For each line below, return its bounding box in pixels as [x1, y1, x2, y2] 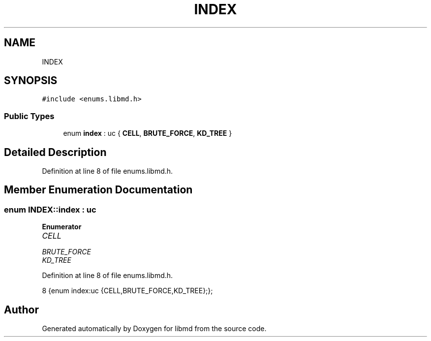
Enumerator [42, 222, 82, 231]
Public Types [4, 111, 55, 121]
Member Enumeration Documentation [4, 184, 193, 196]
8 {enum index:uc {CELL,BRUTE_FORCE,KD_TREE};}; [42, 286, 213, 295]
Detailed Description [4, 146, 107, 158]
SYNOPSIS [4, 74, 58, 87]
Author [4, 303, 39, 316]
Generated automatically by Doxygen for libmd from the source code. [42, 324, 267, 333]
